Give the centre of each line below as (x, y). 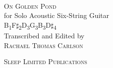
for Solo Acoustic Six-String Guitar (56, 15)
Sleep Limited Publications (46, 61)
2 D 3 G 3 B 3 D (35, 25)
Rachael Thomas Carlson (44, 45)
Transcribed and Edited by (44, 35)
